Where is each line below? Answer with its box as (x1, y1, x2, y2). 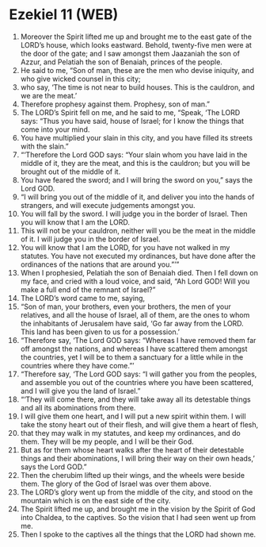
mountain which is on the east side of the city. (20, 495, 171, 505)
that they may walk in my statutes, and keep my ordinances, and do (20, 428, 241, 437)
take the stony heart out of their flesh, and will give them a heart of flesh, (20, 419, 259, 430)
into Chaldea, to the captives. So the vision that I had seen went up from (20, 512, 256, 522)
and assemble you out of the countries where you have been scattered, (20, 377, 254, 387)
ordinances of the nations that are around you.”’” (20, 260, 180, 269)
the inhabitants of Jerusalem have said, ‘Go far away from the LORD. (20, 318, 244, 328)
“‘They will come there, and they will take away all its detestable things (20, 395, 252, 404)
